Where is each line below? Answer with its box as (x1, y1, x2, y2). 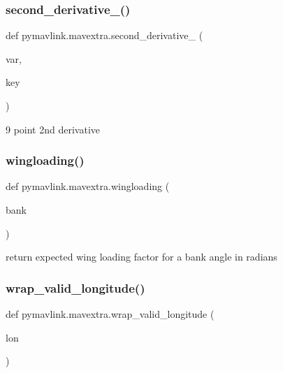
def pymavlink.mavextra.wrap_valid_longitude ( (6, 307, 215, 321)
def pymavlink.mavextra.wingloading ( (6, 179, 170, 193)
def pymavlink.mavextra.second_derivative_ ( (6, 28, 203, 43)
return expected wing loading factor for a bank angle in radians (6, 249, 277, 264)
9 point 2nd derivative (6, 122, 101, 136)
